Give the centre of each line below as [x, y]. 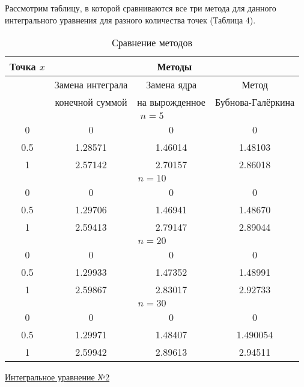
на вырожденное [171, 102]
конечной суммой [91, 102]
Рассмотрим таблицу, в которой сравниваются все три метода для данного [141, 8]
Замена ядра [172, 85]
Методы [175, 67]
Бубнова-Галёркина [255, 102]
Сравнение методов [152, 43]
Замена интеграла [91, 85]
